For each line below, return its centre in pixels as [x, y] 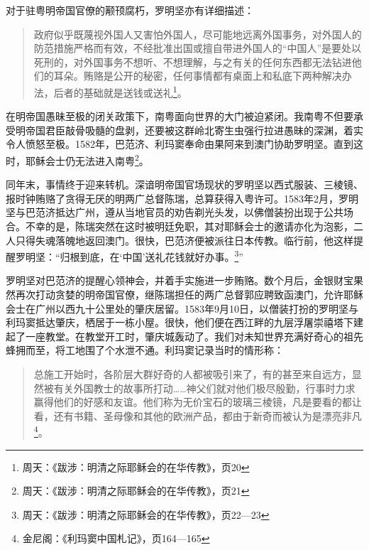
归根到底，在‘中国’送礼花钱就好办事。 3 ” [152, 255]
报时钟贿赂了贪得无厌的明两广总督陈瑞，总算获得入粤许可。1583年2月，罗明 [182, 198]
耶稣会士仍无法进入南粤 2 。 [87, 160]
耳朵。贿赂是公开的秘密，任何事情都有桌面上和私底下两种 [188, 76]
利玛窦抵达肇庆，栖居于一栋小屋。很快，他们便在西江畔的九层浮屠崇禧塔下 [180, 322]
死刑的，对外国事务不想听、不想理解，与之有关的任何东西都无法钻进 [193, 61]
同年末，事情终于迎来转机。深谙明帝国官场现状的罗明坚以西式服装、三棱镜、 [184, 184]
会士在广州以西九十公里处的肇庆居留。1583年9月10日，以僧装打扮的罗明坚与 [182, 308]
